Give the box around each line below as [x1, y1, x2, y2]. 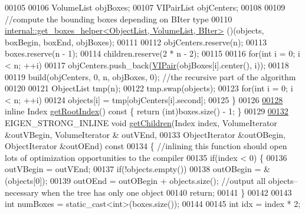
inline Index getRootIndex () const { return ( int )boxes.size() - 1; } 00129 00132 [5, 105, 288, 117]
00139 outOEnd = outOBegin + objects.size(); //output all [50, 174, 266, 186]
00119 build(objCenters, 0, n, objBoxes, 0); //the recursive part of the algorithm [5, 70, 296, 83]
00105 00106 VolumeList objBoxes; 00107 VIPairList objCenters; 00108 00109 [5, 1, 286, 13]
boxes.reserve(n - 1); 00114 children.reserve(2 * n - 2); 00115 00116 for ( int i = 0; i [5, 47, 300, 60]
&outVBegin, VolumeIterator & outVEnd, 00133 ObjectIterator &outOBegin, [5, 128, 286, 140]
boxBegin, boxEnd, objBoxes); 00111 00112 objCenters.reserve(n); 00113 [5, 35, 267, 48]
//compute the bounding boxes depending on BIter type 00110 [5, 12, 232, 25]
